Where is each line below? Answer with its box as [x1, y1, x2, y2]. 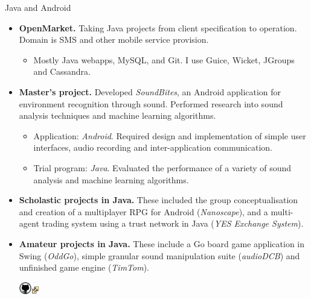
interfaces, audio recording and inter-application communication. [33, 141, 272, 154]
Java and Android [5, 1, 71, 13]
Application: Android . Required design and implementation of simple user [33, 129, 306, 142]
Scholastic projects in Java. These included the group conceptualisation [19, 194, 298, 206]
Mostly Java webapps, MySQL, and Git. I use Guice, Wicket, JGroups [33, 53, 295, 66]
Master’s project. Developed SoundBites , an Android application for [19, 85, 281, 98]
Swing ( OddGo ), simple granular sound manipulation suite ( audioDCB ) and [19, 249, 300, 262]
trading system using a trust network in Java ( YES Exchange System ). [42, 217, 304, 230]
